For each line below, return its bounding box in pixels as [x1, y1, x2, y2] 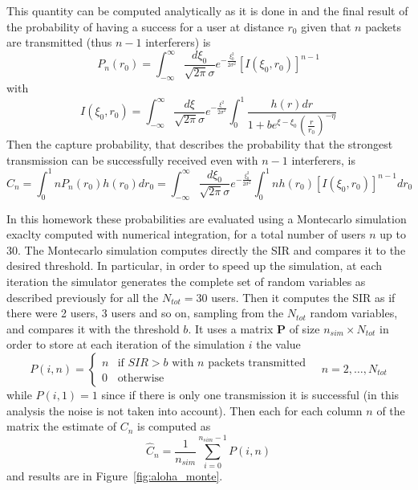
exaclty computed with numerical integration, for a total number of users [6, 226, 366, 243]
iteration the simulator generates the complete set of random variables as [6, 272, 366, 289]
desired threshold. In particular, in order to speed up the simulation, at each [6, 257, 383, 274]
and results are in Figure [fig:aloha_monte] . [6, 468, 223, 484]
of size [289, 320, 320, 337]
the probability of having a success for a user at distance [6, 18, 284, 35]
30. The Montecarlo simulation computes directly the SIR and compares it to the [6, 241, 406, 258]
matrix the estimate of [6, 418, 116, 435]
